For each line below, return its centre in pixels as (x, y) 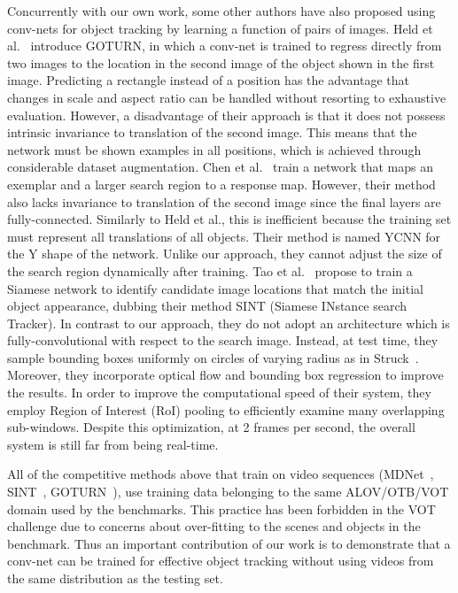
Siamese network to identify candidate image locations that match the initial (215, 288)
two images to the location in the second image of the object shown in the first (221, 62)
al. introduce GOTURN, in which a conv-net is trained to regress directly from (225, 46)
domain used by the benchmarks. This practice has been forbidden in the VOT (221, 508)
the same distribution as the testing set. (115, 578)
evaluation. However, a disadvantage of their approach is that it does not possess (226, 115)
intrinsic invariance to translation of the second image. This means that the (212, 132)
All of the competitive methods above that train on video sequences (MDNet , (221, 474)
